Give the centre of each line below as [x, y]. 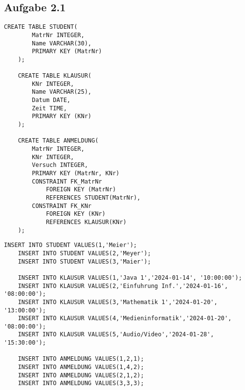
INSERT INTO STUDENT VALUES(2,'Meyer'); [84, 253]
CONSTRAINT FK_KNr [62, 206]
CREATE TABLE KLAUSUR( [55, 76]
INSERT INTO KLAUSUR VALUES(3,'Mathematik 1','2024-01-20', [118, 302]
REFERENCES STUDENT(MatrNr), [93, 197]
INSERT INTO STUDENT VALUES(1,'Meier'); [71, 245]
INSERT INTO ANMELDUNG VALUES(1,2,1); [81, 359]
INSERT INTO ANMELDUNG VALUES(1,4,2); [81, 367]
